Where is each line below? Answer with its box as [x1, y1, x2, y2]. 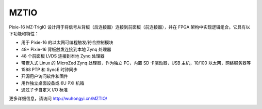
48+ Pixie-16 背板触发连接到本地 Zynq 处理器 [21, 46, 112, 52]
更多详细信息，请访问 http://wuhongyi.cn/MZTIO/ [9, 95, 108, 101]
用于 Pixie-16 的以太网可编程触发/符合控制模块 [21, 40, 114, 45]
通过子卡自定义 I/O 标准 [21, 87, 68, 93]
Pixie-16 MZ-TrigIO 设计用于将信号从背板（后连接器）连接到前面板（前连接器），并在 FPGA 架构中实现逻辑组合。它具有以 [9, 24, 250, 30]
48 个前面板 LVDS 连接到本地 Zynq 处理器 [21, 53, 105, 59]
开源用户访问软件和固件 [21, 73, 68, 79]
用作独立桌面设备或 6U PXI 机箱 [21, 80, 84, 86]
